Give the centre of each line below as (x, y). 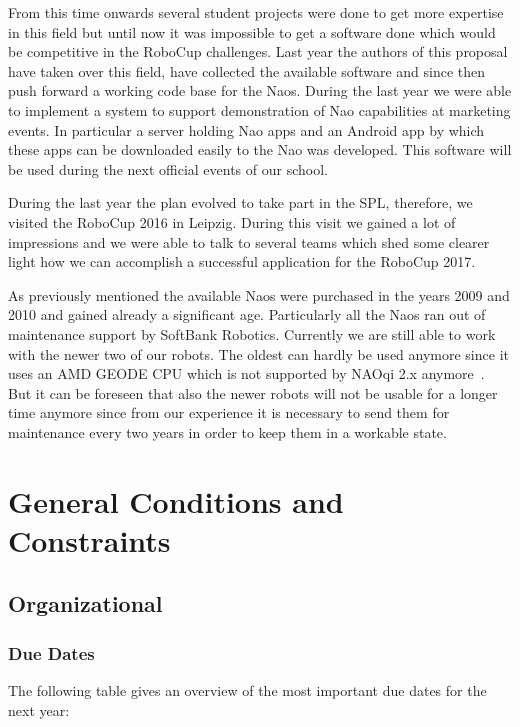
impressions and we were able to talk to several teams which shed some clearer (249, 241)
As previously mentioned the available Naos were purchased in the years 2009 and (259, 294)
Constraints (89, 539)
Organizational (85, 603)
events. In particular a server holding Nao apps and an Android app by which (246, 129)
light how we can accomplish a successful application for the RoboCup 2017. (242, 261)
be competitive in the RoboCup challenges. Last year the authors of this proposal (258, 51)
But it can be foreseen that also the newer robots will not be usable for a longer (253, 392)
